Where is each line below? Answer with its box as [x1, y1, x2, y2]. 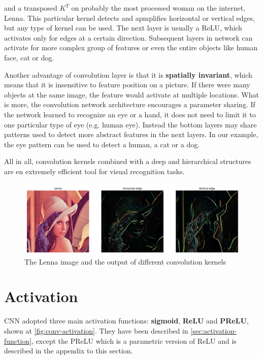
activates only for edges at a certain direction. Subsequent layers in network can [4, 32, 253, 43]
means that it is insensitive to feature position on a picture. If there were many [4, 79, 250, 90]
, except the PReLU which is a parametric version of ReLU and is [31, 335, 237, 346]
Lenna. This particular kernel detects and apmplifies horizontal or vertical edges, [4, 12, 255, 23]
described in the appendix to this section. [4, 345, 133, 356]
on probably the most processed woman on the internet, [71, 3, 246, 13]
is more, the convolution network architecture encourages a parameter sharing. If [4, 99, 255, 110]
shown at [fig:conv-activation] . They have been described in [4, 325, 188, 336]
